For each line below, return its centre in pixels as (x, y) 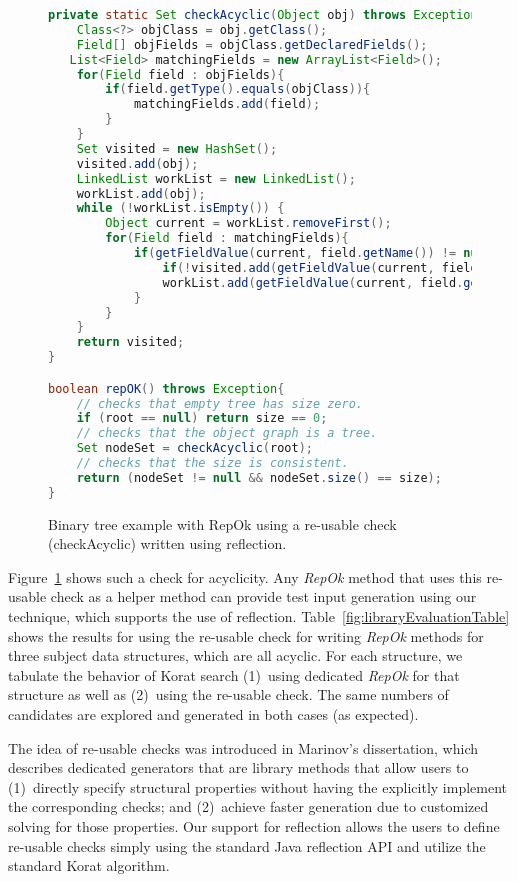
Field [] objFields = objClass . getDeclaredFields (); (252, 44)
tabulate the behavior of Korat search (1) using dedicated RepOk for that (234, 674)
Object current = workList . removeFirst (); (248, 223)
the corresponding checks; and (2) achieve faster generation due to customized (248, 806)
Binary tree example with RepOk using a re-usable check (222, 523)
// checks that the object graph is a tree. (227, 433)
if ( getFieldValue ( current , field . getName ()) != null (312, 253)
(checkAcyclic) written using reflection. (167, 543)
